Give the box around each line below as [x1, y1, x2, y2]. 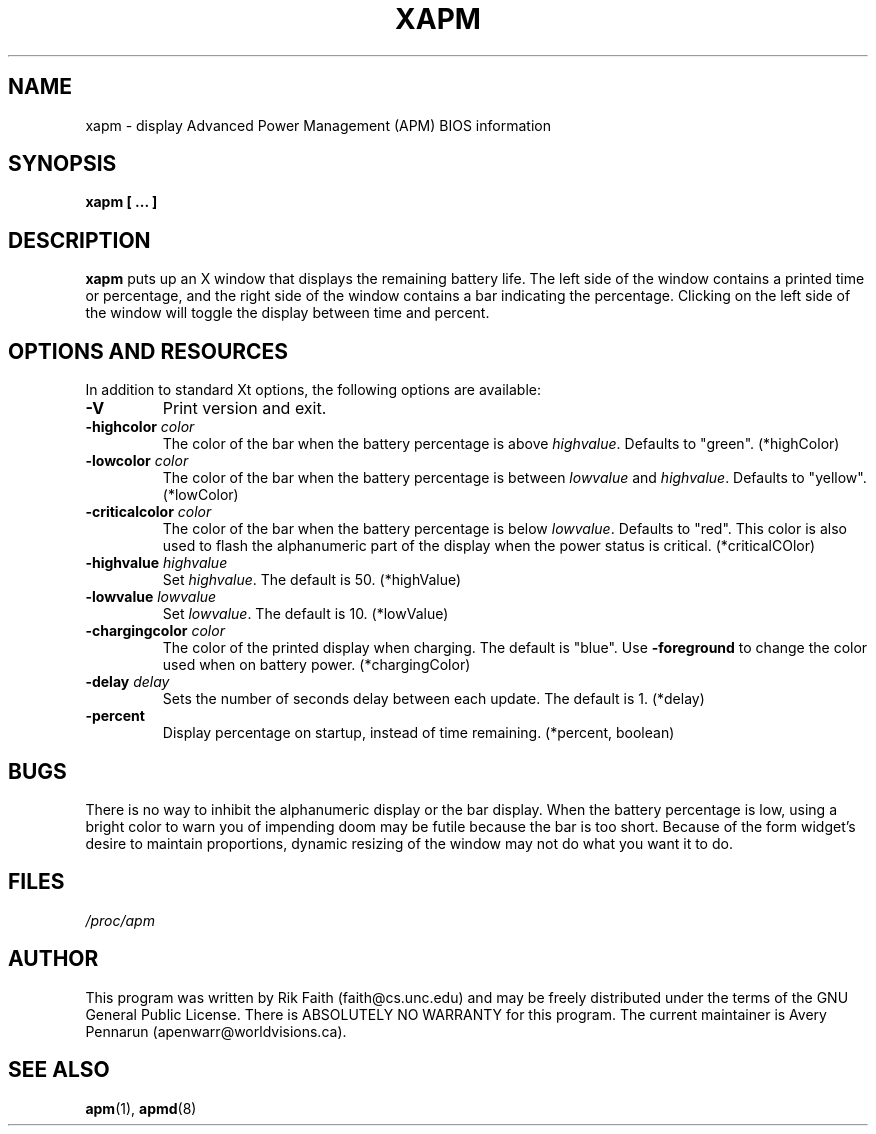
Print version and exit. [162, 398, 327, 419]
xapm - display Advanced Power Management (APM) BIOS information [85, 116, 551, 134]
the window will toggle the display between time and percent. [85, 304, 490, 322]
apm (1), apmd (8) [85, 1099, 197, 1117]
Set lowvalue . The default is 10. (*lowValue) [162, 605, 449, 623]
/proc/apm [85, 911, 155, 929]
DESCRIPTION [8, 227, 151, 253]
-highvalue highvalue [85, 554, 228, 572]
